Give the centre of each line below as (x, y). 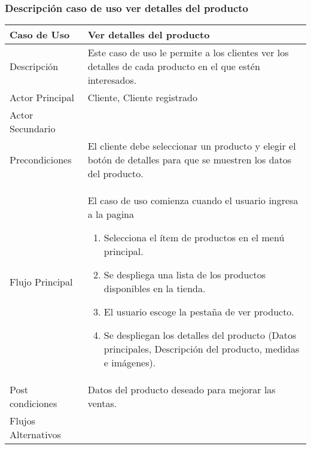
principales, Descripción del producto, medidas (202, 349)
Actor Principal (42, 98)
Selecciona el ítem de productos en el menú (194, 238)
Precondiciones (41, 160)
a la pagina (111, 214)
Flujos (22, 421)
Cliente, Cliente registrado (142, 98)
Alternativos (35, 435)
